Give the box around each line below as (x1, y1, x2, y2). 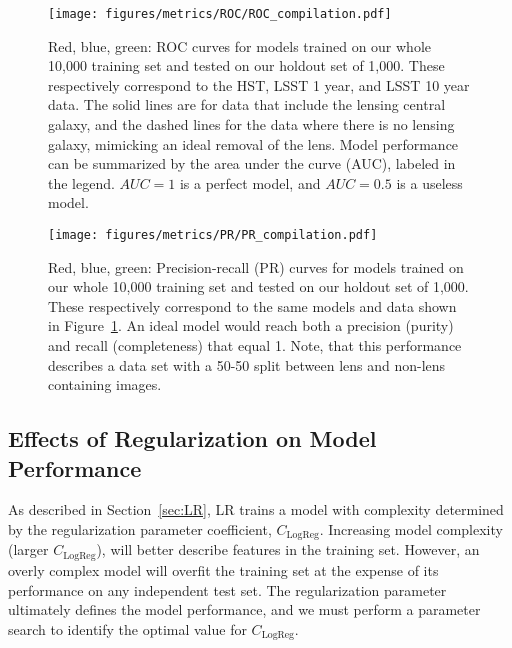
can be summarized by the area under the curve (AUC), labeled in (48, 153, 456, 174)
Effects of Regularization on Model (8, 423, 377, 454)
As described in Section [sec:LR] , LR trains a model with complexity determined (8, 499, 504, 520)
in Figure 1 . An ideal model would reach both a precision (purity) (48, 315, 454, 336)
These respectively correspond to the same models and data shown (48, 295, 457, 316)
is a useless (396, 172, 463, 193)
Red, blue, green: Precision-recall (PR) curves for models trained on (48, 256, 464, 277)
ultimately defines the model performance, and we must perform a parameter (8, 599, 481, 620)
